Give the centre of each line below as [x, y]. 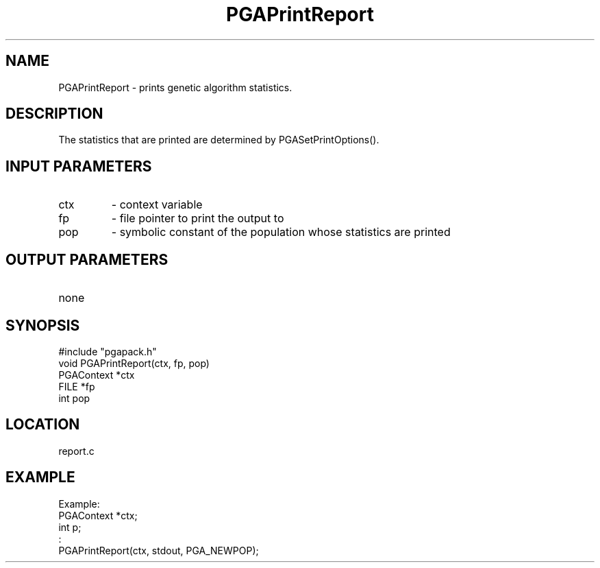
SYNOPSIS [43, 325]
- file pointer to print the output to [198, 218]
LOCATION [43, 425]
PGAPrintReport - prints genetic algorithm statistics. [175, 87]
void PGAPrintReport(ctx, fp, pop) [134, 363]
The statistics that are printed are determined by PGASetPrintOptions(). [219, 140]
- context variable [157, 205]
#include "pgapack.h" [108, 351]
